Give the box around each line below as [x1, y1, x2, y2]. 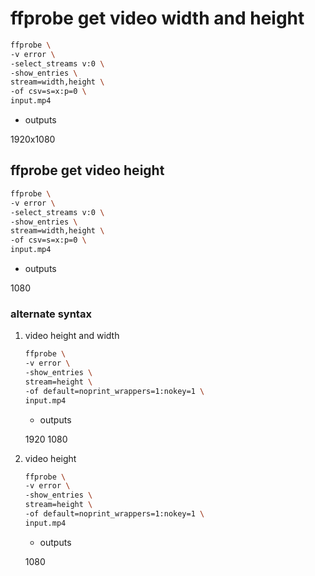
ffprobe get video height [10, 162, 165, 179]
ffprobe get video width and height [10, 7, 305, 30]
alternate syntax [10, 307, 92, 321]
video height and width [24, 330, 120, 342]
